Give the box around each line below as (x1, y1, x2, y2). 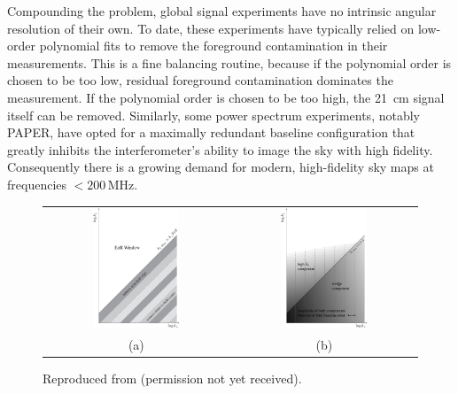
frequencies (7, 174, 67, 193)
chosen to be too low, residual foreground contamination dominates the (7, 71, 393, 89)
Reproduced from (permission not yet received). (43, 369, 302, 388)
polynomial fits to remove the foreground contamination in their (39, 36, 388, 55)
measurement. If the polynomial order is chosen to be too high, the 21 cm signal (7, 88, 445, 106)
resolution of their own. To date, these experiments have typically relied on (7, 19, 415, 37)
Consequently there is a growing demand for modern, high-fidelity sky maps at (7, 158, 434, 176)
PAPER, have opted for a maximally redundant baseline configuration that (7, 123, 415, 142)
